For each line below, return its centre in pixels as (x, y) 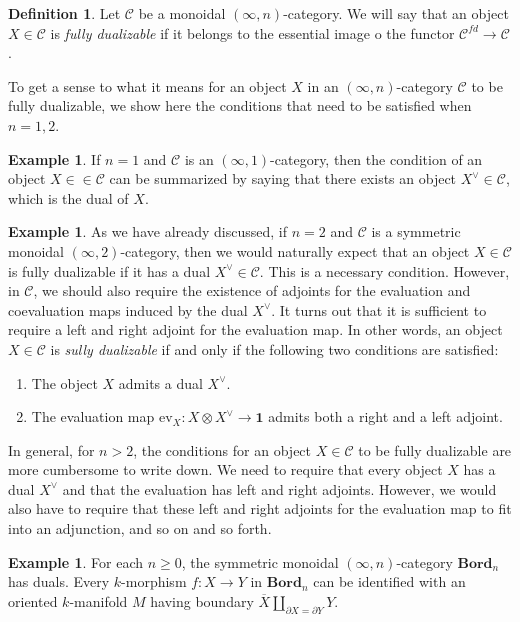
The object (64, 382)
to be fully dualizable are (435, 449)
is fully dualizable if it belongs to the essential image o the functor (252, 32)
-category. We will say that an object (396, 13)
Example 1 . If (54, 158)
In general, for (51, 449)
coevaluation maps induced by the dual (128, 309)
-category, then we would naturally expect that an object (295, 250)
